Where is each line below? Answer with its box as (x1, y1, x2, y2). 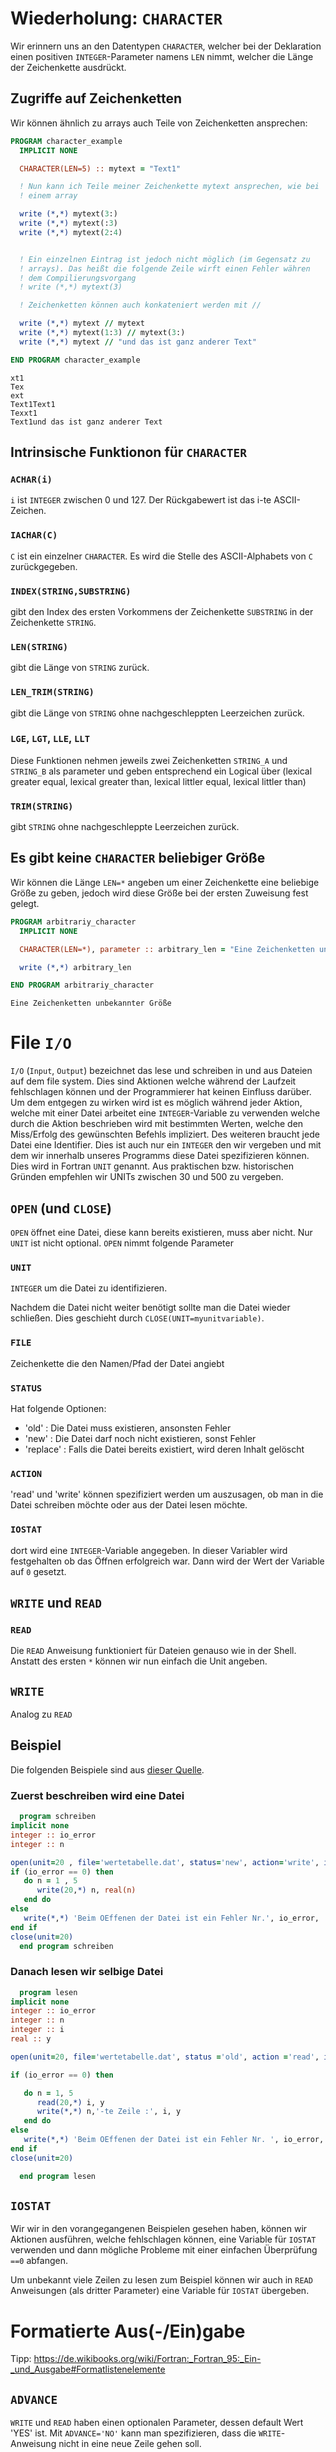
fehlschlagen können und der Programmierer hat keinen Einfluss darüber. (10, 1086, 312, 1098)
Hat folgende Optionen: (10, 1402, 107, 1414)
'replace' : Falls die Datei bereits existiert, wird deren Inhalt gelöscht (24, 1443, 305, 1455)
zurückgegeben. (10, 560, 78, 572)
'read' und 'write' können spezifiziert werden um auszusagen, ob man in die (10, 1488, 324, 1501)
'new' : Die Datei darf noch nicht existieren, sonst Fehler (24, 1432, 257, 1444)
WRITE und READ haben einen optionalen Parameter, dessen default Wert (10, 2417, 304, 2429)
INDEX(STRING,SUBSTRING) (10, 585, 132, 597)
